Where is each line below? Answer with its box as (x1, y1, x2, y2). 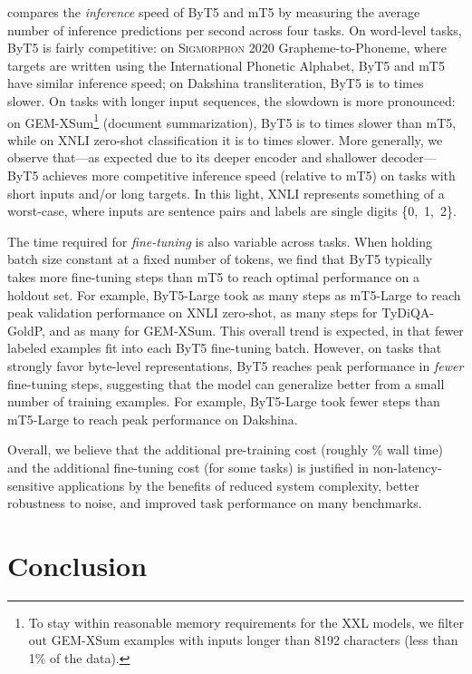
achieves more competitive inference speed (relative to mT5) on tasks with (43, 166, 456, 184)
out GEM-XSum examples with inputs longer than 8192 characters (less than (28, 630, 458, 650)
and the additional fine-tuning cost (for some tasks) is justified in (7, 457, 370, 476)
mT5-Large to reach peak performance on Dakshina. (7, 409, 298, 428)
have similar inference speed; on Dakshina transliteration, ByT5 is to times (7, 73, 424, 93)
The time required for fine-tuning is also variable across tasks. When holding (7, 231, 432, 250)
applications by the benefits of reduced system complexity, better (58, 475, 419, 494)
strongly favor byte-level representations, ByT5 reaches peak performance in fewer (7, 356, 464, 375)
